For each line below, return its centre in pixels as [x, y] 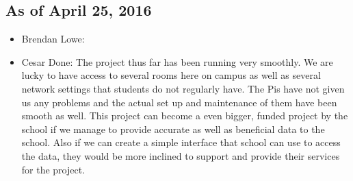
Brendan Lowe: [53, 39]
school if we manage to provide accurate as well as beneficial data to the [173, 129]
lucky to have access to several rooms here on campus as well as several [171, 75]
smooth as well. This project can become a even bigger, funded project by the [185, 116]
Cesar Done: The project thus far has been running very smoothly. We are [177, 61]
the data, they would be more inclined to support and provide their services [181, 155]
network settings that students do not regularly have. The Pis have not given [183, 88]
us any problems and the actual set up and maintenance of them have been [179, 102]
